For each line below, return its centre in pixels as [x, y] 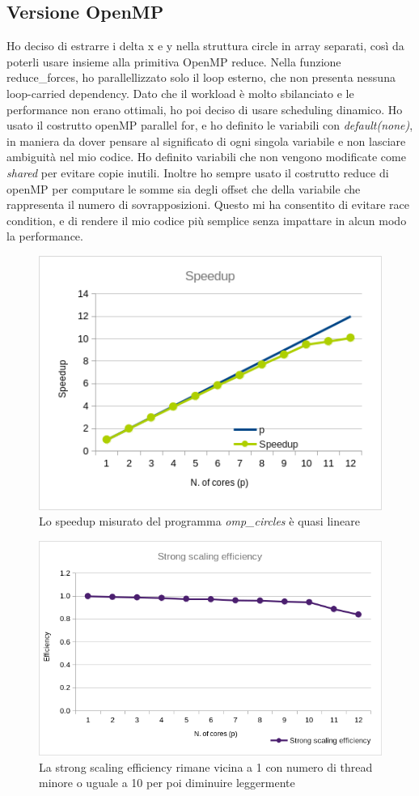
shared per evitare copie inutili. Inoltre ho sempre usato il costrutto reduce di [198, 172]
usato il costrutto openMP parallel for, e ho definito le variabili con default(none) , [210, 125]
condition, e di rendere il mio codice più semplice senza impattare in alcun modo [207, 220]
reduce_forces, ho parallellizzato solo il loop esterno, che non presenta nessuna [201, 77]
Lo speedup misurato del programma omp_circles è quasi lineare [199, 521]
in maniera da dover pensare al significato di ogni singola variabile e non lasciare [206, 140]
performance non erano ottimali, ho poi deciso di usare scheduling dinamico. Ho [205, 109]
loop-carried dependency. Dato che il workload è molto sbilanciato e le [180, 93]
